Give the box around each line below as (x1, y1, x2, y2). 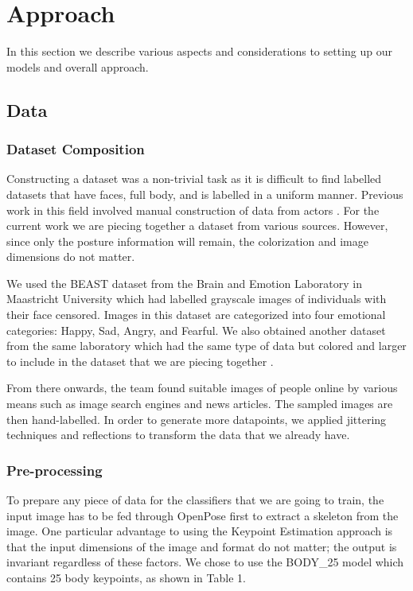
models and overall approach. (6, 58, 149, 75)
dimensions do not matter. (6, 248, 135, 265)
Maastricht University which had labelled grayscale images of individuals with (6, 290, 387, 307)
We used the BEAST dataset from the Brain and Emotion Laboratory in (6, 274, 362, 291)
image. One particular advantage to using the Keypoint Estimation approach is (6, 523, 393, 539)
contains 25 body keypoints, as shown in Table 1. (6, 570, 246, 585)
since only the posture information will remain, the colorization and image (6, 232, 368, 249)
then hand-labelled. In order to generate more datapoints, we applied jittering (6, 410, 387, 427)
